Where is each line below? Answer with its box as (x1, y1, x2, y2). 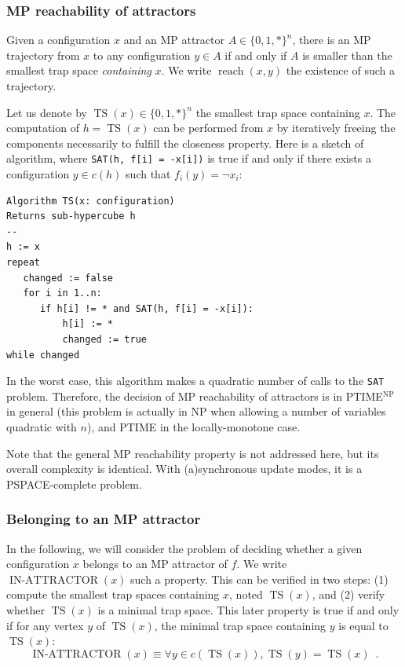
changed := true (62, 333, 147, 345)
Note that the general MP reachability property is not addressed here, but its (6, 445, 379, 461)
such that (126, 166, 171, 182)
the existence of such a (286, 62, 395, 79)
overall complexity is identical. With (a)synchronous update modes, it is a (6, 460, 363, 477)
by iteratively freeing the (276, 119, 396, 136)
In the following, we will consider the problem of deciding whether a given (6, 540, 363, 556)
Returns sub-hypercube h (6, 211, 136, 222)
